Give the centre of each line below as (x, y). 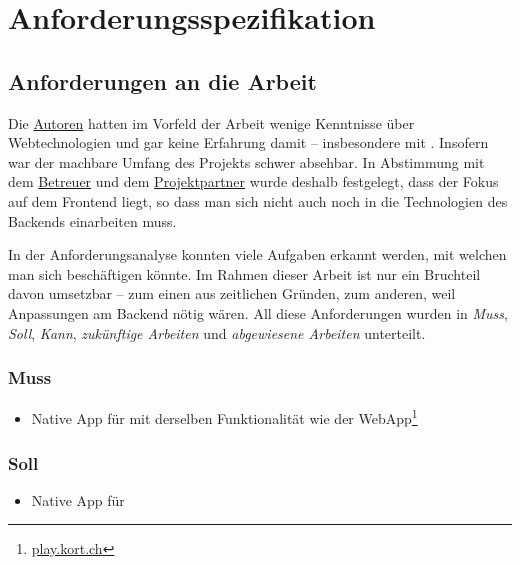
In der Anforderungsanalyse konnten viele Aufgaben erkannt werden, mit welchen (257, 254)
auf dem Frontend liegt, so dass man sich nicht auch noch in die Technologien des (258, 200)
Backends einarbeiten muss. (92, 220)
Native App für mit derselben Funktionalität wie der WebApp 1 (224, 416)
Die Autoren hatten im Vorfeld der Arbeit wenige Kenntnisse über (211, 122)
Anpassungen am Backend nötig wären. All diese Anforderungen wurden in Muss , (258, 312)
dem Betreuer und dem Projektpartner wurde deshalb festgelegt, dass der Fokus (253, 181)
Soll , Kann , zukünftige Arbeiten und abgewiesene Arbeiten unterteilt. (217, 332)
